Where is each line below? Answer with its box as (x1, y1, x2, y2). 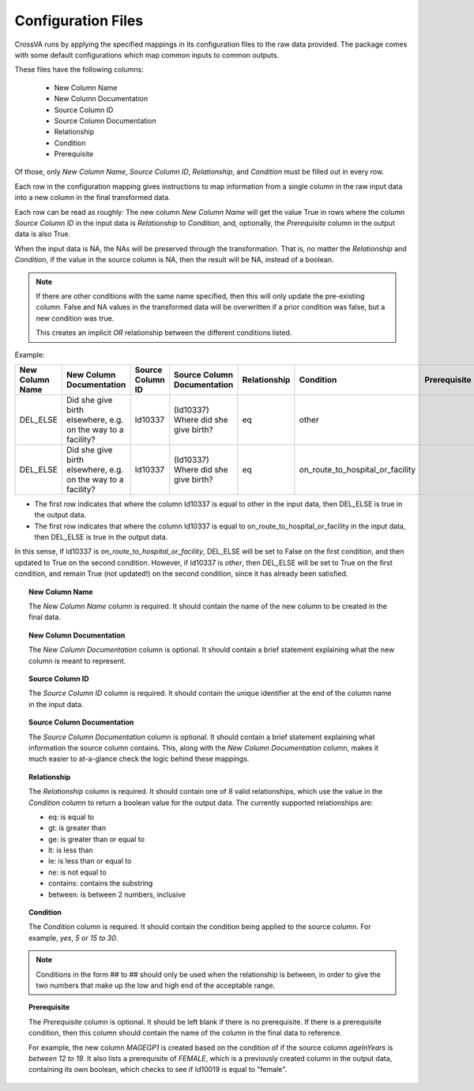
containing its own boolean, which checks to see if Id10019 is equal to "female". (28, 1065, 288, 1074)
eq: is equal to (48, 812, 95, 822)
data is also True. (14, 229, 71, 239)
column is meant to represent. (28, 656, 126, 665)
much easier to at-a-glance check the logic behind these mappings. (28, 754, 250, 764)
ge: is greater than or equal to (48, 834, 145, 844)
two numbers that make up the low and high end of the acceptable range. (36, 980, 276, 990)
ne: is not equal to (48, 867, 107, 877)
